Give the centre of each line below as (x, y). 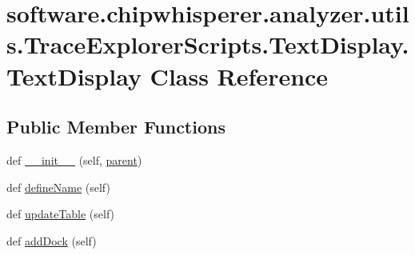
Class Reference (239, 76)
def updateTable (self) (61, 214)
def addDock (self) (52, 240)
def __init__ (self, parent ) (74, 159)
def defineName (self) (58, 187)
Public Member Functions (116, 127)
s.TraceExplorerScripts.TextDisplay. (208, 44)
